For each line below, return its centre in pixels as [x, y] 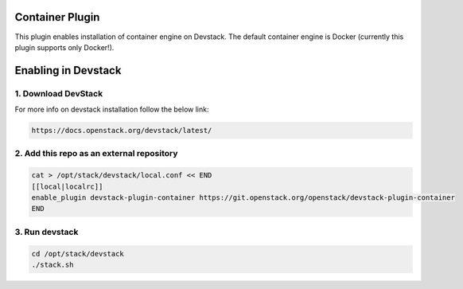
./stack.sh [53, 264]
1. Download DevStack [59, 93]
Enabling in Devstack [68, 70]
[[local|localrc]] [67, 186]
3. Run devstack [47, 232]
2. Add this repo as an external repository [96, 154]
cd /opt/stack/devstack [78, 254]
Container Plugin [57, 17]
